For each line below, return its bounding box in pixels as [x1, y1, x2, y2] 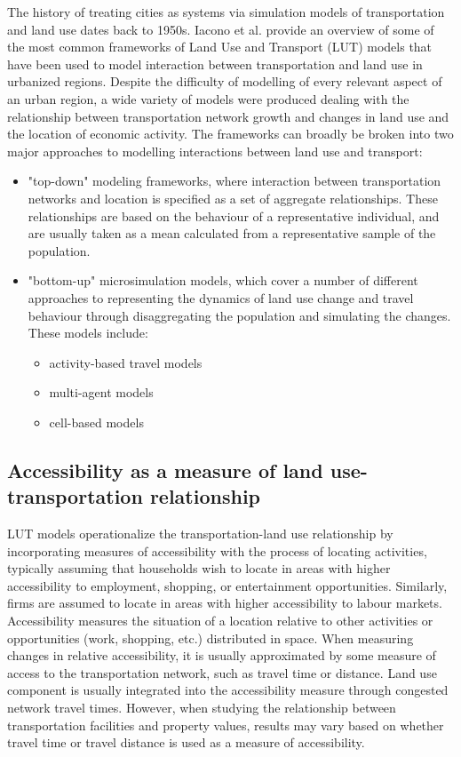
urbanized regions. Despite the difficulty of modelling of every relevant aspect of [7, 72, 442, 91]
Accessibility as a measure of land [7, 456, 323, 483]
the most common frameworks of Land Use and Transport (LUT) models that [7, 37, 433, 56]
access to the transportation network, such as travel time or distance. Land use [7, 663, 437, 681]
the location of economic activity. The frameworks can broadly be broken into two [7, 124, 454, 143]
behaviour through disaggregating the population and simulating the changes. [28, 306, 451, 324]
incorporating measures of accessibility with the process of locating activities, [7, 541, 427, 560]
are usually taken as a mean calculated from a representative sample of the [28, 224, 436, 243]
